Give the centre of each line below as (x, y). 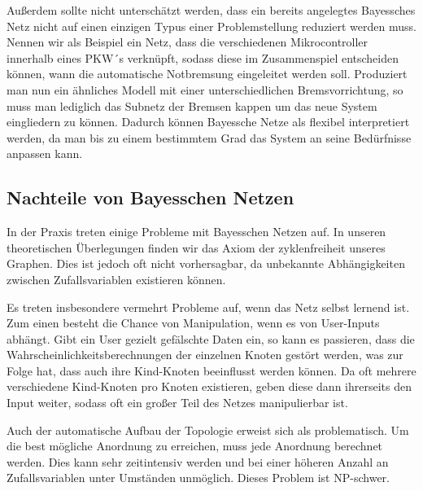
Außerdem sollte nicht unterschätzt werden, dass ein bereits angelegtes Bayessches (211, 10)
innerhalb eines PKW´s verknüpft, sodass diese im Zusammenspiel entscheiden (203, 57)
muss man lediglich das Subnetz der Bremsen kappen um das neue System (192, 105)
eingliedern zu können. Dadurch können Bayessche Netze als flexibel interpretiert (208, 122)
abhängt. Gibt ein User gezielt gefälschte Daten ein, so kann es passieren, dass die (211, 338)
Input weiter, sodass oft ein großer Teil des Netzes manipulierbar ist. (177, 403)
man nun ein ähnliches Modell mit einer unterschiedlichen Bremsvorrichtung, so (205, 89)
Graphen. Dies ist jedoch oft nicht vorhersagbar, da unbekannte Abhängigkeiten (206, 263)
